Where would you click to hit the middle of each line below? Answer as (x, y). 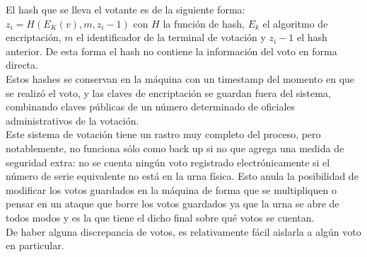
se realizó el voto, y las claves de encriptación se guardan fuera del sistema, (168, 92)
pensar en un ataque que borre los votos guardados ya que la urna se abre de (173, 204)
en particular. (35, 245)
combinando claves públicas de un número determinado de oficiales (151, 107)
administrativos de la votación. (72, 120)
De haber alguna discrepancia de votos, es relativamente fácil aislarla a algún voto (183, 231)
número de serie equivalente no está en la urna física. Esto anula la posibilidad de (182, 176)
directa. (22, 65)
